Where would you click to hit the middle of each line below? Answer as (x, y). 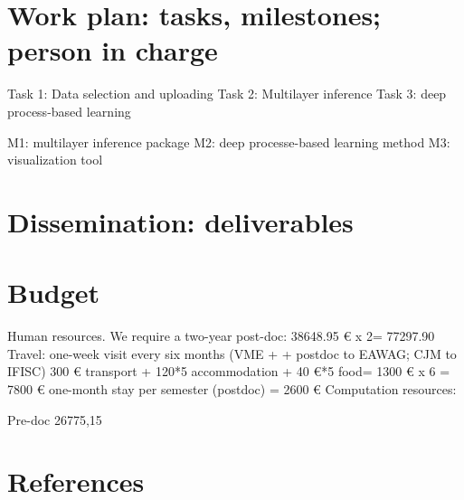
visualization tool (55, 160)
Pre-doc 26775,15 (55, 419)
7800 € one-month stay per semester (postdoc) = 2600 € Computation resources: (232, 388)
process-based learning (69, 111)
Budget (54, 292)
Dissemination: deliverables (180, 221)
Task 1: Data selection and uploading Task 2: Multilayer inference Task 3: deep (227, 94)
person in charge (113, 50)
